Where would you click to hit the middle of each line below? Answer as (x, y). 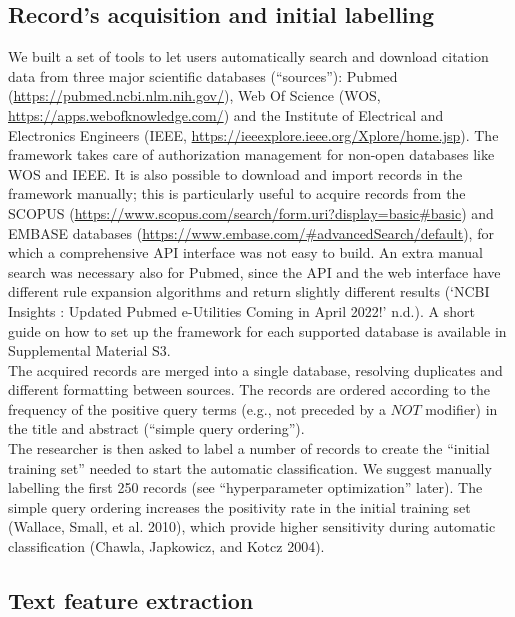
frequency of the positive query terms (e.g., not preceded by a (197, 408)
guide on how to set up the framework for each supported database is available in (257, 330)
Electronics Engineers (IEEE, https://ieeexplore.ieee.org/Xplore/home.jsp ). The (253, 134)
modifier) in (461, 408)
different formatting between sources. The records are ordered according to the (249, 389)
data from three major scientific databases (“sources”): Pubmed (203, 75)
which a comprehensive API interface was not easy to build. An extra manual (245, 252)
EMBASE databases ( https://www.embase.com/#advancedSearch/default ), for (251, 232)
